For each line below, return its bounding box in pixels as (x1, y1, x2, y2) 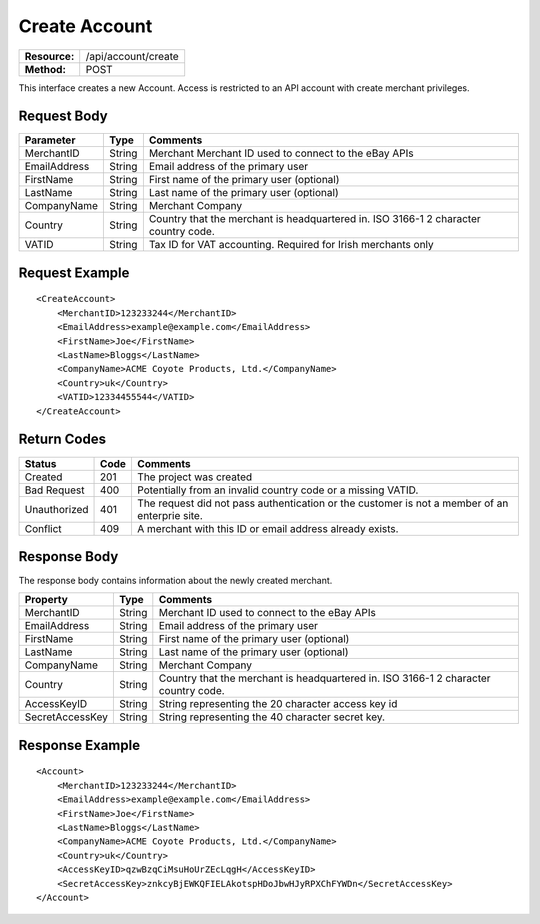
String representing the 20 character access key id (158, 697, 398, 711)
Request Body (18, 108, 109, 125)
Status (24, 456, 57, 470)
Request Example (18, 264, 130, 281)
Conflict (24, 521, 62, 535)
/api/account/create (85, 49, 179, 63)
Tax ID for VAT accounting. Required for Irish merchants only (148, 238, 434, 252)
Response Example (18, 736, 140, 754)
